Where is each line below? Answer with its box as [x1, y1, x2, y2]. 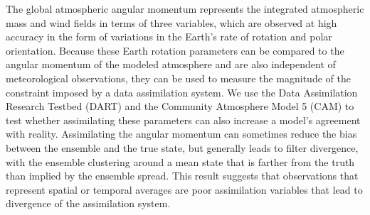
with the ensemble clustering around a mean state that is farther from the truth [6, 154, 355, 169]
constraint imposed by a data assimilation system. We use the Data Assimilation [6, 84, 358, 99]
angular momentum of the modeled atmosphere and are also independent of [6, 57, 336, 72]
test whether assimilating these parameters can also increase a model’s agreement [6, 112, 361, 127]
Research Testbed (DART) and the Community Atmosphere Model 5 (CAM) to [6, 99, 354, 114]
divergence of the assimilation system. [6, 196, 171, 211]
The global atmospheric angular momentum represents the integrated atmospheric [6, 1, 364, 16]
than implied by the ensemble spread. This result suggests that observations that [6, 168, 359, 183]
